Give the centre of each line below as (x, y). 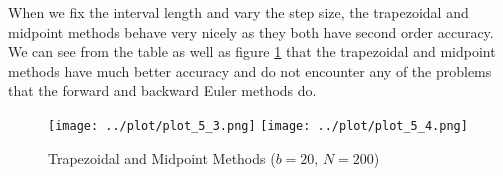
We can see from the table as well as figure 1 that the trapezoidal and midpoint (252, 51)
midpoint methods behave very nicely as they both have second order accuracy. (251, 31)
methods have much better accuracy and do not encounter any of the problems (250, 70)
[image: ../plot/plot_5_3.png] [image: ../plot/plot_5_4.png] (258, 125)
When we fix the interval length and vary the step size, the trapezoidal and (238, 12)
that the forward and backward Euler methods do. (162, 90)
